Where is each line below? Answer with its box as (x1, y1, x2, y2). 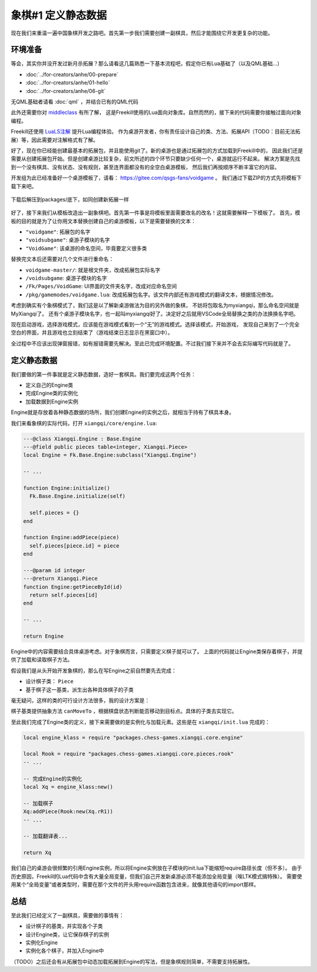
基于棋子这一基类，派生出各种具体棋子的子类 (25, 686, 134, 693)
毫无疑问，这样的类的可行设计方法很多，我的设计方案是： (11, 697, 150, 704)
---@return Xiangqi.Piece (23, 575, 98, 582)
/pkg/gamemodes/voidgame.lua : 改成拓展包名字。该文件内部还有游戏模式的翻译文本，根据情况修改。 (25, 291, 277, 298)
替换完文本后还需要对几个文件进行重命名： (11, 256, 114, 263)
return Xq (23, 850, 52, 856)
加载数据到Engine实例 (25, 398, 79, 405)
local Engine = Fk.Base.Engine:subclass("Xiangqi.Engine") (23, 452, 197, 459)
